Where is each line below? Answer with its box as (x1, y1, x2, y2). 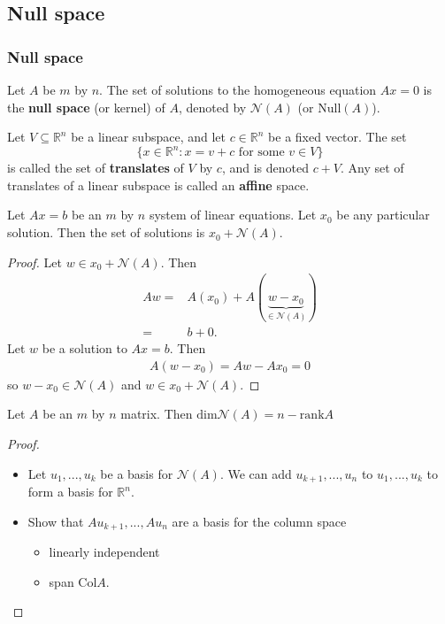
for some (238, 146, 285, 159)
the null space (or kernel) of (7, 97, 165, 116)
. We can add (219, 464, 292, 482)
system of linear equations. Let (149, 205, 317, 224)
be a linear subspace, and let (71, 127, 226, 146)
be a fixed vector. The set (268, 127, 407, 146)
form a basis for (27, 482, 113, 501)
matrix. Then (120, 404, 193, 423)
